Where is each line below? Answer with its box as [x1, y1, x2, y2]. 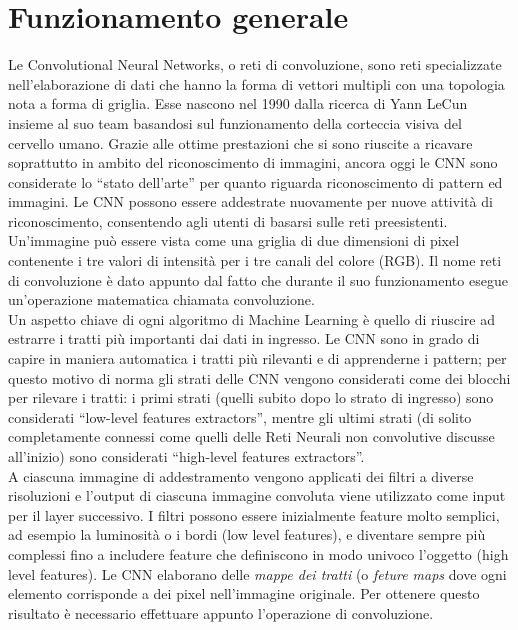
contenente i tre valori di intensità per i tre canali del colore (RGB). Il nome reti [8, 250, 502, 271]
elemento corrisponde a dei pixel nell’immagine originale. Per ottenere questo [8, 583, 480, 604]
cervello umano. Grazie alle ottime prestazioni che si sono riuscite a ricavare [8, 132, 473, 153]
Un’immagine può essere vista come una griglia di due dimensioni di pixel [8, 230, 460, 251]
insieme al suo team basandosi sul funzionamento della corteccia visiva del [8, 112, 462, 133]
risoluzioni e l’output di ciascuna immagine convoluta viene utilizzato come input [8, 485, 506, 506]
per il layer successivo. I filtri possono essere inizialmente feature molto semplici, [8, 504, 500, 525]
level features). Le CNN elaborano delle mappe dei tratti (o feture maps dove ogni [8, 563, 507, 584]
